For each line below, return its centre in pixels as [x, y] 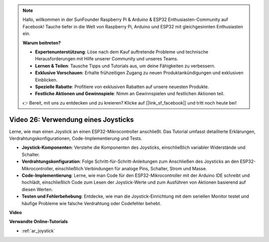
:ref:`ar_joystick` [38, 231]
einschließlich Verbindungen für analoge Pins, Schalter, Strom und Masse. [131, 168]
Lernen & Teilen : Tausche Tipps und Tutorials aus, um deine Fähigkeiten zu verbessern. [125, 66]
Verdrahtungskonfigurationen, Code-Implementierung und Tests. [76, 138]
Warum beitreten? [42, 43]
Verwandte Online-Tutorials [39, 222]
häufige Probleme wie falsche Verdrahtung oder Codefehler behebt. [91, 203]
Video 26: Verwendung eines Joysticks [71, 120]
